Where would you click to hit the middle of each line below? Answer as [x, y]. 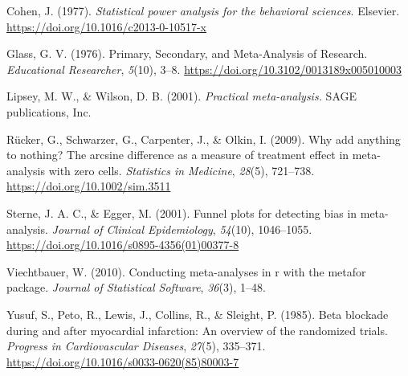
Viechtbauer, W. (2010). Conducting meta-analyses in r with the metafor [186, 271]
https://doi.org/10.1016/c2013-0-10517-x [107, 26]
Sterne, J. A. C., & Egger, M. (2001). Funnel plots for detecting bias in [182, 213]
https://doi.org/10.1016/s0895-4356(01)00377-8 [123, 245]
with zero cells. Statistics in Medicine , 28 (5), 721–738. [182, 170]
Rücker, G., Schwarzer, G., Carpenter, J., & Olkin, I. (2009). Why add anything [204, 139]
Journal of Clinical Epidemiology [132, 229]
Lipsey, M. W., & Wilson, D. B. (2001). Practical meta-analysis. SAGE [182, 96]
